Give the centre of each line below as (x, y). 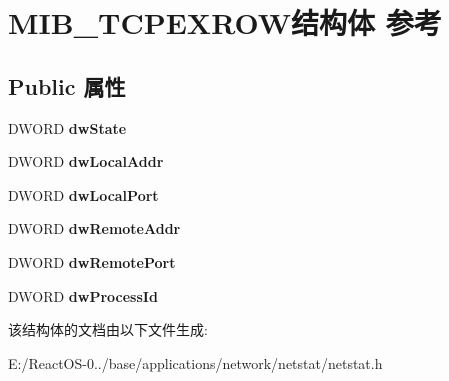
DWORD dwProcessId (83, 295)
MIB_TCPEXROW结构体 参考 (225, 22)
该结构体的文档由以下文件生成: (108, 329)
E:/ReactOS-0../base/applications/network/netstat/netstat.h (195, 362)
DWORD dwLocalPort (83, 194)
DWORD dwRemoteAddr (94, 228)
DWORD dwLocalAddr (86, 161)
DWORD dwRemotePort (92, 261)
